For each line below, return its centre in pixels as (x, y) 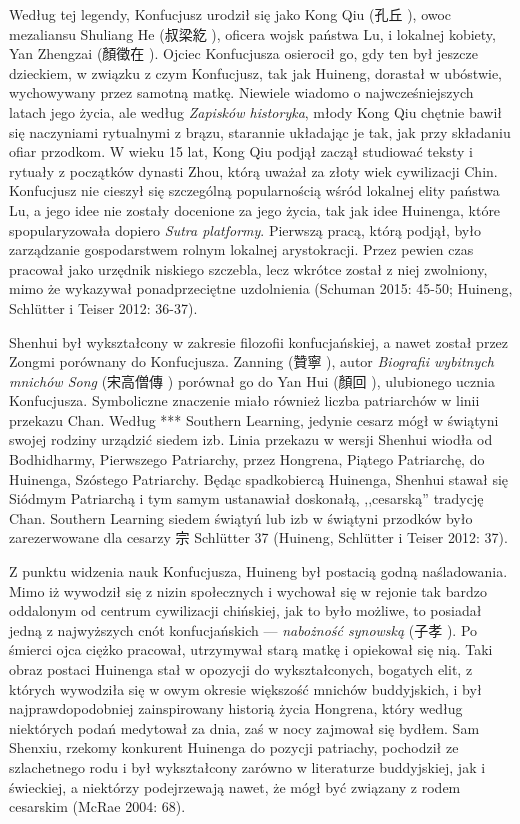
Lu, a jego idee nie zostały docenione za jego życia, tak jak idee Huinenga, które (255, 209)
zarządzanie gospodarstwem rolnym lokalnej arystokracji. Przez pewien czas (241, 249)
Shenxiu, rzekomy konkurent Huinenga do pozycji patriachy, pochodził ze (234, 747)
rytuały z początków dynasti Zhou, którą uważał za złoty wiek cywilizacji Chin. (253, 170)
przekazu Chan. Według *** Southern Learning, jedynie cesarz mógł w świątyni (254, 419)
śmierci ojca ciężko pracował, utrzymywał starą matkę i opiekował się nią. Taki (251, 649)
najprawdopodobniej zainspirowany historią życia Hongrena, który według (236, 708)
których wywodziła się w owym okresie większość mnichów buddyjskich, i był (245, 688)
